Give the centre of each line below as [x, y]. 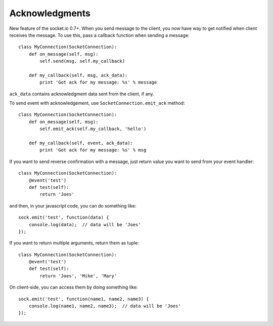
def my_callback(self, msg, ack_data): [78, 75]
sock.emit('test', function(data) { [64, 217]
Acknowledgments [50, 13]
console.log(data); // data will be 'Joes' [85, 225]
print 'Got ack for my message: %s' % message [98, 83]
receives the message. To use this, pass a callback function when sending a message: [99, 35]
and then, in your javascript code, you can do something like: [73, 206]
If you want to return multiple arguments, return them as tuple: [74, 243]
